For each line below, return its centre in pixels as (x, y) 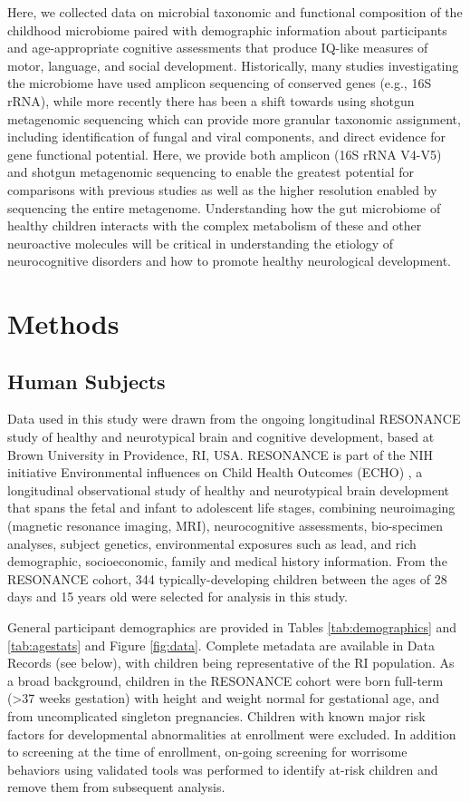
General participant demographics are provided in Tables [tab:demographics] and (232, 627)
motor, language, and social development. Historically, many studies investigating (233, 65)
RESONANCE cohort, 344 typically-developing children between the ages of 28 (227, 578)
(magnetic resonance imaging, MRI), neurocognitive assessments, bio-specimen (225, 526)
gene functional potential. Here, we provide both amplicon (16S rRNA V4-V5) (225, 154)
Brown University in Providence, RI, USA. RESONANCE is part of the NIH (221, 454)
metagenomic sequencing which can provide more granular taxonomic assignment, (234, 118)
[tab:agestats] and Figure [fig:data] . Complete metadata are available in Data (221, 645)
